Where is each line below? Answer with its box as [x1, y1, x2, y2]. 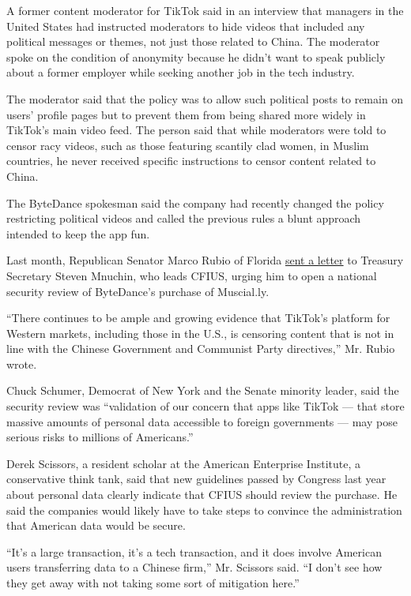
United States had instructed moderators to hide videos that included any [6, 17, 365, 34]
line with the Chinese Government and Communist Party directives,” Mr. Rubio [6, 340, 395, 357]
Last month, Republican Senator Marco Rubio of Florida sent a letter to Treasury [6, 252, 404, 268]
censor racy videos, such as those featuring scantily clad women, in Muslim [6, 137, 369, 153]
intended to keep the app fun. [6, 225, 150, 242]
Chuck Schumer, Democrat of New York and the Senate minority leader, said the [6, 382, 399, 399]
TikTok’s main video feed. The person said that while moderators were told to [6, 122, 386, 138]
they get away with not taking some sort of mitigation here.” [6, 575, 300, 590]
